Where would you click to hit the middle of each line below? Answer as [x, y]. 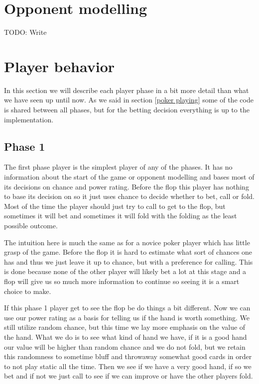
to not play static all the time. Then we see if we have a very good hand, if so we [128, 366]
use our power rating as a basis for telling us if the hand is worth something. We [127, 317]
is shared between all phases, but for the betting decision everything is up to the [127, 110]
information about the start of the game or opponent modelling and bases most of [129, 177]
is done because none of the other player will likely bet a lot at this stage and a [125, 271]
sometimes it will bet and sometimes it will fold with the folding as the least [121, 216]
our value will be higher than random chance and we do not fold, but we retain [125, 346]
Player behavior [60, 66]
